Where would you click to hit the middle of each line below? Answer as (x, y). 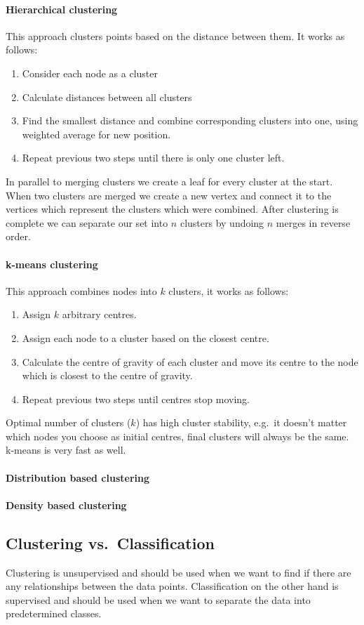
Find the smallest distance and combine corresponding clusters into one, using (190, 120)
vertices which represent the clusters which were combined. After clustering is (172, 209)
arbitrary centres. (99, 314)
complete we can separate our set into (87, 222)
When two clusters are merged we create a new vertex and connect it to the (169, 195)
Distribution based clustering (77, 477)
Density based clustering (66, 505)
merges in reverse (313, 222)
